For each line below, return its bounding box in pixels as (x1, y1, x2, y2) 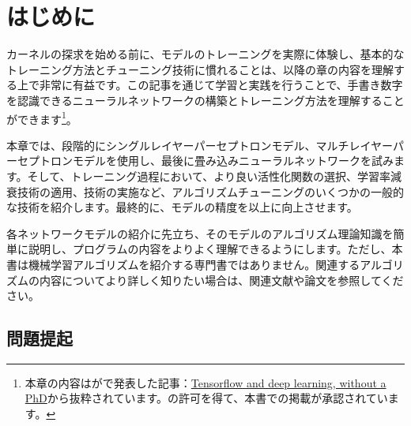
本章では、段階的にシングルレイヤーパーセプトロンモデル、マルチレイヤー (6, 136, 393, 153)
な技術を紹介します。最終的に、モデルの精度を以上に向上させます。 (6, 199, 358, 215)
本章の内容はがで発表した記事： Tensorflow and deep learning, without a (25, 374, 386, 390)
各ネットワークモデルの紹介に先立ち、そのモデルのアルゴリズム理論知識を (6, 225, 394, 241)
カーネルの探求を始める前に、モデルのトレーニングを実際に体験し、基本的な (6, 46, 405, 62)
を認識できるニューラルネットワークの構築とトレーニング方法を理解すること (6, 92, 405, 108)
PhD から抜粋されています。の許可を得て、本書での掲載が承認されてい (25, 390, 388, 406)
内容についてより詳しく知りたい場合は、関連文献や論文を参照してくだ (39, 271, 404, 288)
